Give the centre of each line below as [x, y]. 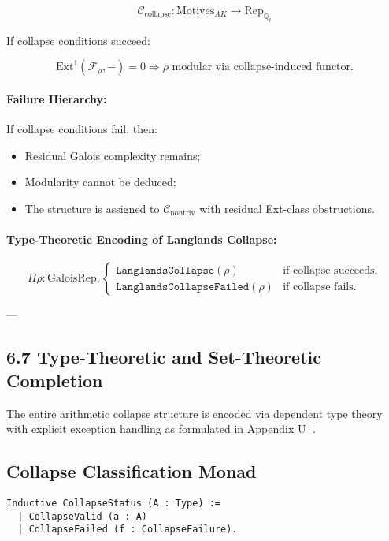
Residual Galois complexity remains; [113, 155]
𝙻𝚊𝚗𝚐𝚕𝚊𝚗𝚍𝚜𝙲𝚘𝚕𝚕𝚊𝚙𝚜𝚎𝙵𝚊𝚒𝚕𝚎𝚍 [183, 287]
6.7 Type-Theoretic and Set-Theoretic [164, 357]
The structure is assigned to [92, 208]
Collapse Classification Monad [132, 471]
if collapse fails [318, 287]
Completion [55, 380]
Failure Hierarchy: [57, 98]
